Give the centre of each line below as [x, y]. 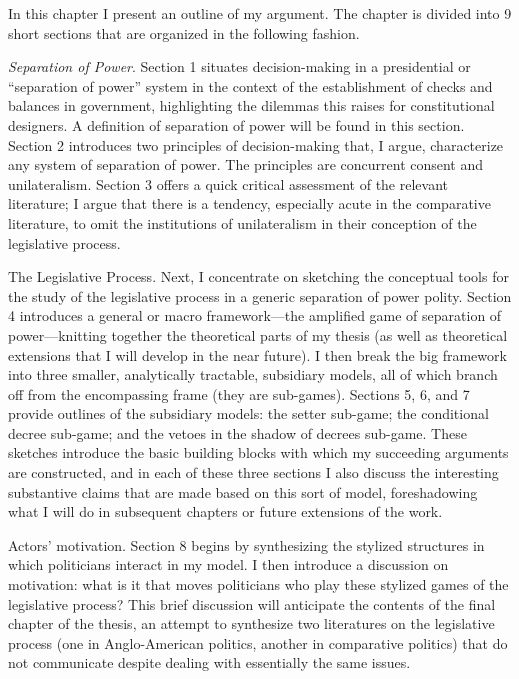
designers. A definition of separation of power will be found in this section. [236, 124]
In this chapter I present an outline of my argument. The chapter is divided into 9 [260, 13]
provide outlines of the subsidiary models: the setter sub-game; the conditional [248, 413]
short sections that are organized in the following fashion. [184, 32]
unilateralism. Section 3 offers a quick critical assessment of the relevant [228, 183]
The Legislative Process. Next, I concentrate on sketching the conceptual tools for [258, 276]
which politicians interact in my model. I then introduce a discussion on [228, 564]
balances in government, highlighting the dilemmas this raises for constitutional [251, 105]
